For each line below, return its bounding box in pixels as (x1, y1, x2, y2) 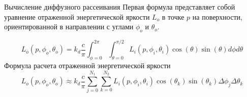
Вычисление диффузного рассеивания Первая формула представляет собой (4, 2, 235, 12)
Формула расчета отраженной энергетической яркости (4, 60, 171, 71)
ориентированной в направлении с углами (4, 21, 134, 32)
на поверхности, (192, 11, 242, 22)
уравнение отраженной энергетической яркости (4, 11, 150, 22)
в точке (162, 11, 184, 22)
